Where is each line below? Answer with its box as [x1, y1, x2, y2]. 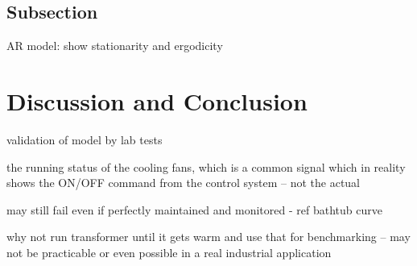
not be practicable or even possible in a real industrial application [6, 243, 332, 260]
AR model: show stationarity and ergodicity [6, 37, 223, 54]
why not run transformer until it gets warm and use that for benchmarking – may [6, 228, 411, 245]
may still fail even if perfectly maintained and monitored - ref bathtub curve [6, 201, 382, 218]
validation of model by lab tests [6, 131, 163, 148]
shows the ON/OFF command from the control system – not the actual [6, 174, 361, 191]
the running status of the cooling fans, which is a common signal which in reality [6, 158, 406, 175]
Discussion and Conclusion [6, 84, 308, 117]
